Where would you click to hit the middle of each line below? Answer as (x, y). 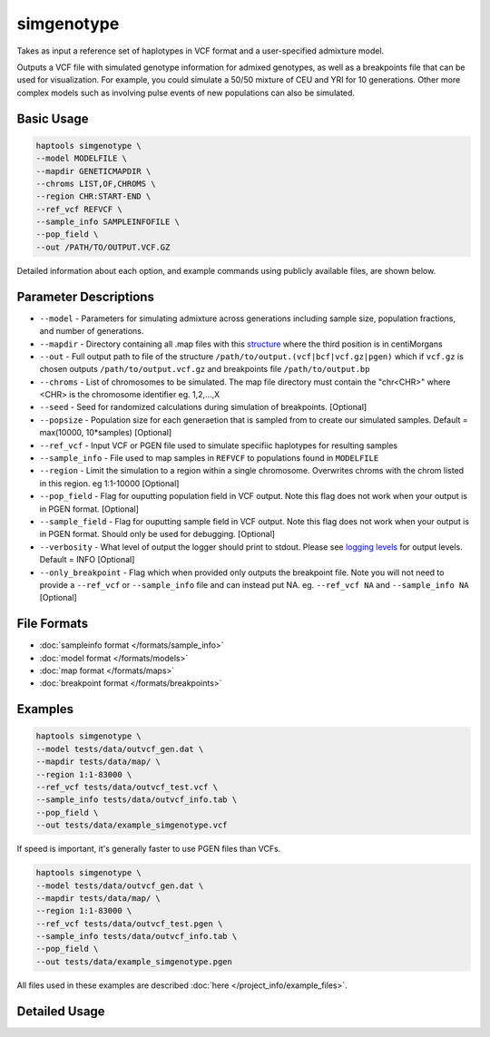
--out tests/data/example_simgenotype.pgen (134, 961)
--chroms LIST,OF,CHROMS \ (96, 183)
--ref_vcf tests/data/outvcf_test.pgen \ (129, 924)
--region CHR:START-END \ (93, 196)
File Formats (53, 624)
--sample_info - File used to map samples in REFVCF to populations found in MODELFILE (209, 458)
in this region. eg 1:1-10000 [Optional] (109, 483)
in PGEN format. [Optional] (89, 509)
